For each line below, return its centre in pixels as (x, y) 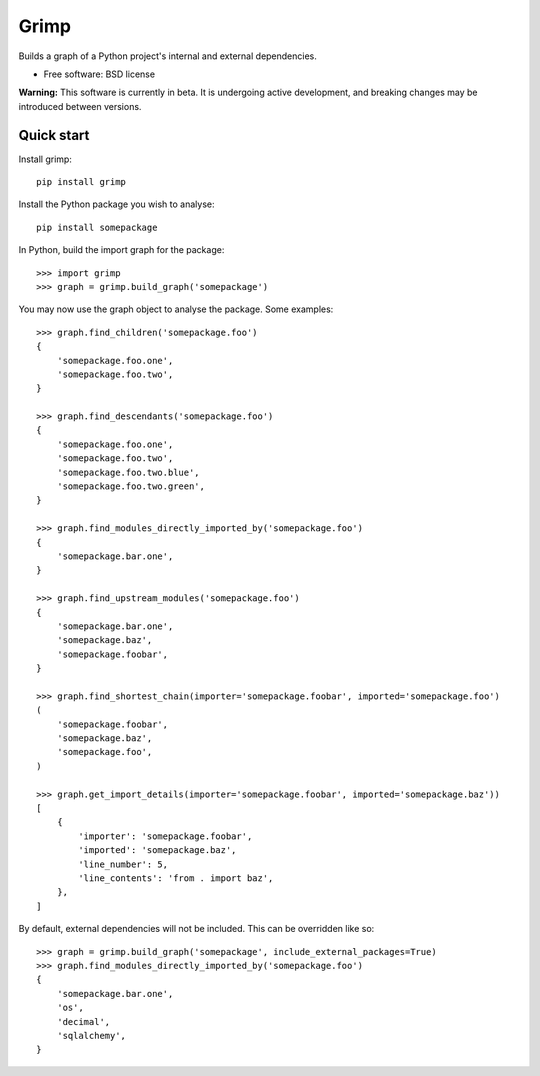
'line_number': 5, (123, 864)
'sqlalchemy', (91, 1035)
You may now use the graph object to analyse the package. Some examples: (176, 309)
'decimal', (83, 1021)
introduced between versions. (80, 106)
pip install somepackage (97, 227)
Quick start (54, 135)
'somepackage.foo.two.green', (130, 486)
